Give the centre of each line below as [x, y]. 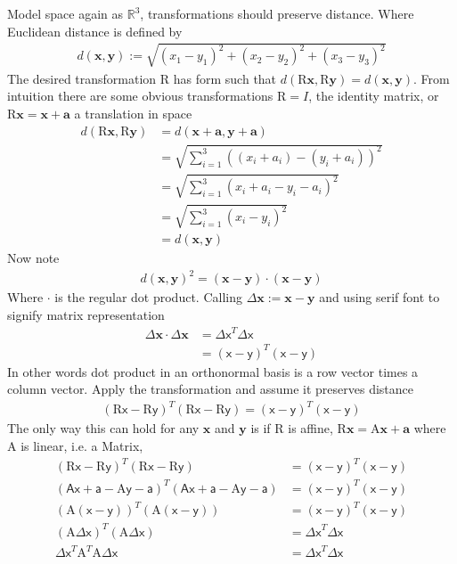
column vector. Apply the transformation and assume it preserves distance [211, 389]
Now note [33, 258]
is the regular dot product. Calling [148, 297]
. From [431, 78]
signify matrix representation [86, 315]
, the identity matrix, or [374, 96]
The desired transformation [82, 78]
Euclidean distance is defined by [95, 31]
